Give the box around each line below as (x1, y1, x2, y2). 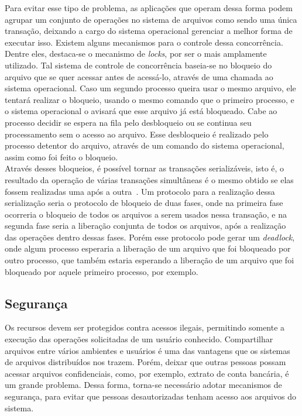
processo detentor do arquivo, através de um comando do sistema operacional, (5, 139, 284, 152)
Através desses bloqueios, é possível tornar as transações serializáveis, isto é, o (5, 162, 284, 174)
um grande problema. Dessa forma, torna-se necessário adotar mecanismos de (5, 379, 282, 391)
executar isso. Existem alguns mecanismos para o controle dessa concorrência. (5, 36, 283, 48)
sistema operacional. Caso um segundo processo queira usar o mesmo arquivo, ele (5, 82, 296, 94)
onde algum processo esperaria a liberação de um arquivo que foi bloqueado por (5, 242, 291, 255)
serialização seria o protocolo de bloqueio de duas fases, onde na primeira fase (5, 197, 283, 209)
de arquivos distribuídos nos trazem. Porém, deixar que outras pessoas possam (5, 356, 286, 368)
